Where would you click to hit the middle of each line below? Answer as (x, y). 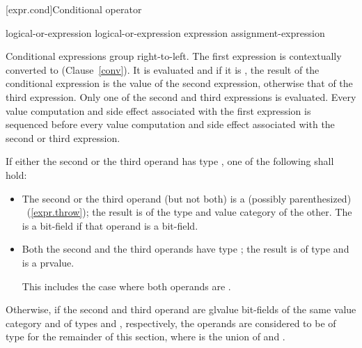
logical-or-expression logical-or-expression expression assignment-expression (165, 32)
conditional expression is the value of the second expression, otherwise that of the (179, 83)
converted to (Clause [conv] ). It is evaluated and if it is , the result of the (163, 69)
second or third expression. (63, 137)
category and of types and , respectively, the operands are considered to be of (171, 323)
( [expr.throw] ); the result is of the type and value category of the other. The (189, 212)
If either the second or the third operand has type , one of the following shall (170, 161)
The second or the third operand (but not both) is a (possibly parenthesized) (187, 198)
